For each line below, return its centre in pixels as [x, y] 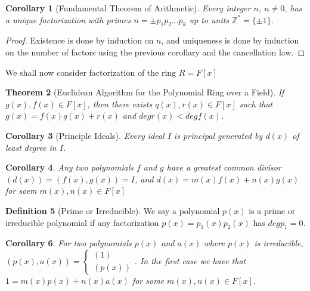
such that [256, 103]
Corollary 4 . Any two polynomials [69, 167]
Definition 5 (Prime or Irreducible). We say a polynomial [113, 210]
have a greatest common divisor [224, 167]
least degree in [31, 147]
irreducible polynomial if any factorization [82, 222]
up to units [209, 19]
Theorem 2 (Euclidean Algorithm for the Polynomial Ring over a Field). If [145, 92]
